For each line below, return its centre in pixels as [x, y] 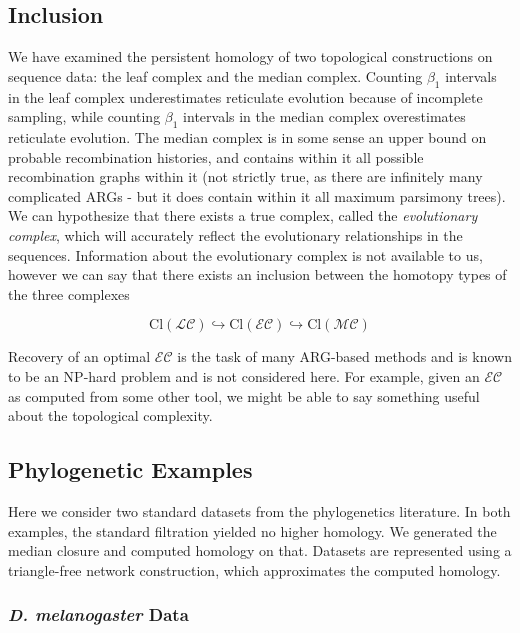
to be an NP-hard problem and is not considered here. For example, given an [244, 375]
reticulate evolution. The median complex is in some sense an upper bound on [247, 136]
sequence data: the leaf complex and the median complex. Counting [215, 75]
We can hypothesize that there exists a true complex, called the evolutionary [243, 215]
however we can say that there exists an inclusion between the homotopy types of [257, 274]
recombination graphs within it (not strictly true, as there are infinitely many [245, 176]
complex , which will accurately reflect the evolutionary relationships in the [235, 234]
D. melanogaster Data [98, 614]
